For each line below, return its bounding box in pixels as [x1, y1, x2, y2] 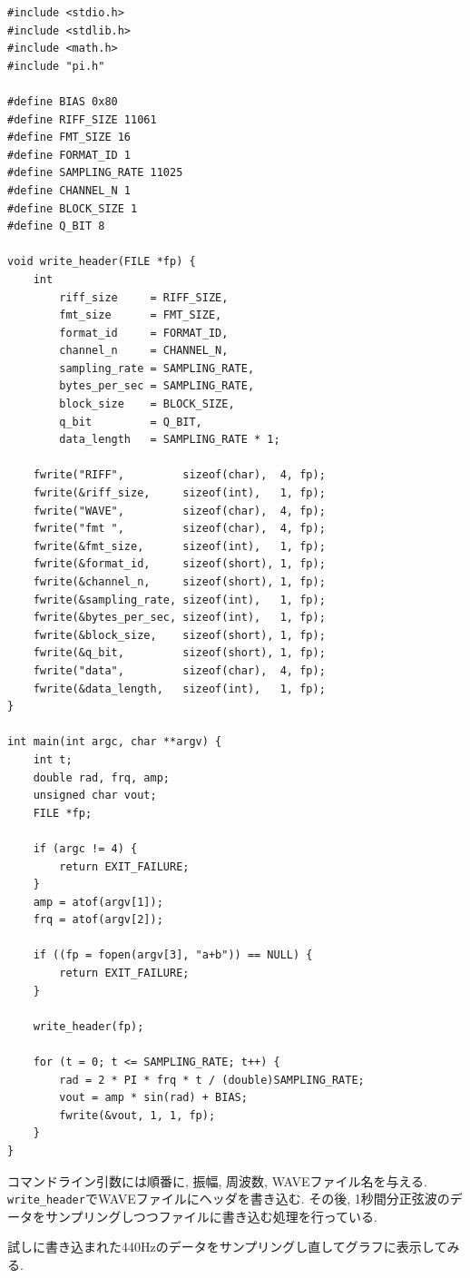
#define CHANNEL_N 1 [7, 183, 132, 197]
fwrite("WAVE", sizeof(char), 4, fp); [33, 504, 326, 517]
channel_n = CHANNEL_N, [59, 344, 229, 358]
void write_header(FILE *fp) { [7, 255, 196, 269]
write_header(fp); [33, 1019, 144, 1033]
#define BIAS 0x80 [7, 94, 118, 108]
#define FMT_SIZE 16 [7, 131, 132, 144]
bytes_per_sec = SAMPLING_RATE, [59, 379, 255, 393]
